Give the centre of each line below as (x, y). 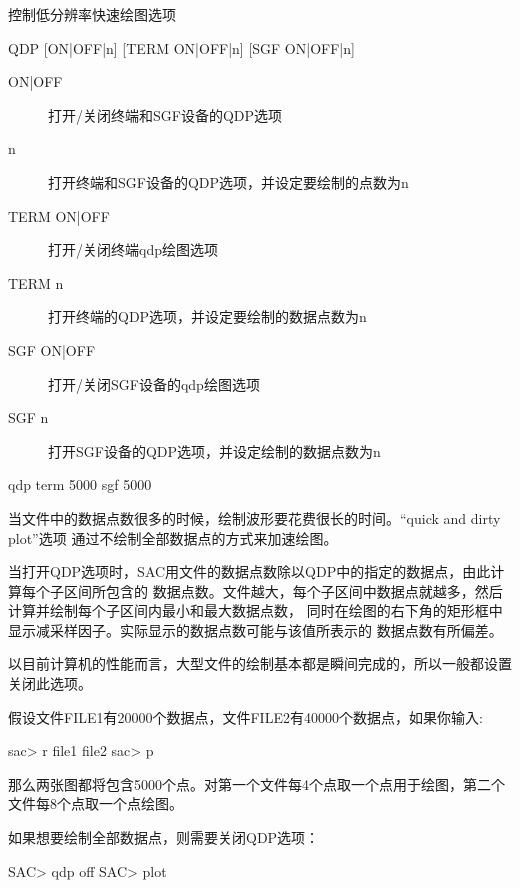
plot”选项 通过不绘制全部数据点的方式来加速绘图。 (173, 537)
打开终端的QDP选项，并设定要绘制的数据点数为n (207, 316)
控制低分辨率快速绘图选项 (92, 14)
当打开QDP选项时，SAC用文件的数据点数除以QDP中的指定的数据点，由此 (249, 571)
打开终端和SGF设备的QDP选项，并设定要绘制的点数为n (228, 181)
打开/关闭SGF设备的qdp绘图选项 (154, 383)
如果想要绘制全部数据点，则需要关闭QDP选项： (164, 837)
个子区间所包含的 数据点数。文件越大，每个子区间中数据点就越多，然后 (269, 590)
